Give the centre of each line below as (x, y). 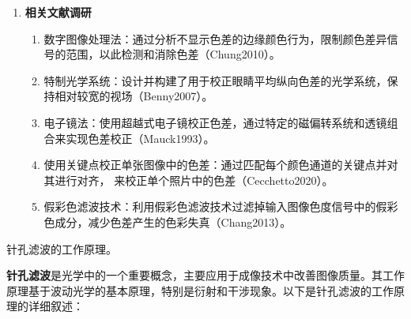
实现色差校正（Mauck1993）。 (140, 138)
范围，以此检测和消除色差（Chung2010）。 (173, 54)
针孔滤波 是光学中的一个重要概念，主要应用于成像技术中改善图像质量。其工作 (205, 275)
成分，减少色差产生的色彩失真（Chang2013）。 (173, 221)
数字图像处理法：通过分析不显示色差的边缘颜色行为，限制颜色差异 (215, 38)
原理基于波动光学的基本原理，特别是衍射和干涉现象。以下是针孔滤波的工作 (200, 290)
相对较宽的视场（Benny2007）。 (134, 96)
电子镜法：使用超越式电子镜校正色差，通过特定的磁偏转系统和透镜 (215, 122)
